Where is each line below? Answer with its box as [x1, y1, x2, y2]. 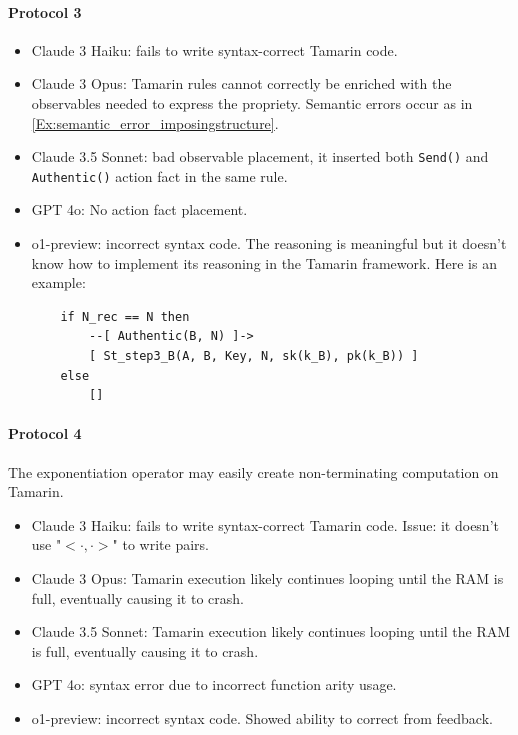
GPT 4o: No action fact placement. [31, 199, 248, 220]
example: [31, 272, 86, 293]
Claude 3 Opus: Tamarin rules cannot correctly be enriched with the [31, 73, 452, 94]
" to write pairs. [112, 534, 209, 555]
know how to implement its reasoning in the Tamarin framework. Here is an [31, 252, 497, 273]
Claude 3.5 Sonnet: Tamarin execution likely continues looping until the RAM [31, 621, 511, 642]
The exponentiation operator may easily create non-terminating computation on [8, 461, 499, 482]
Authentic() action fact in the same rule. [31, 165, 288, 186]
